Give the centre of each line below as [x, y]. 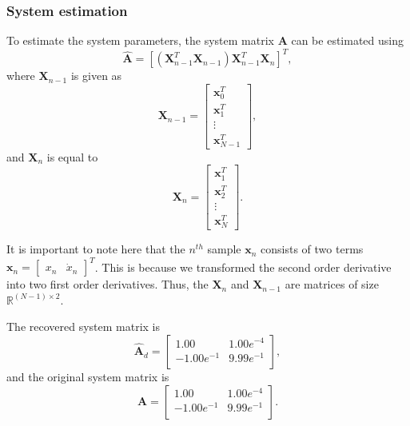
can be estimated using [347, 40]
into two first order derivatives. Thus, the [107, 284]
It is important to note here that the [96, 249]
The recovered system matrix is [84, 326]
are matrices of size [332, 284]
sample [224, 249]
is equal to [72, 156]
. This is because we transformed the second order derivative [243, 267]
